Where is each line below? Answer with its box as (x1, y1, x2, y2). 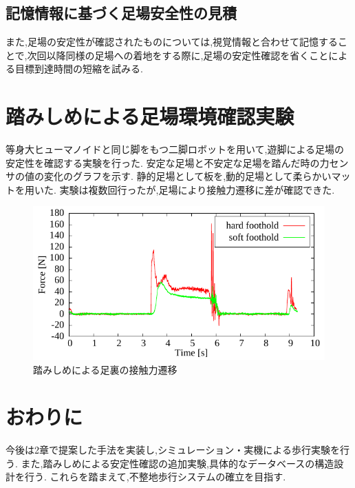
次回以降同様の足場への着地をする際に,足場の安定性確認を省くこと (27, 48, 329, 62)
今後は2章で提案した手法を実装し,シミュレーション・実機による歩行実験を (6, 443, 340, 457)
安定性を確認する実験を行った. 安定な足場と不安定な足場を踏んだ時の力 (6, 155, 330, 170)
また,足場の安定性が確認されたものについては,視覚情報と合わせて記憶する (6, 34, 338, 49)
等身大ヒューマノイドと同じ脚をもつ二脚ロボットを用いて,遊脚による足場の (6, 142, 345, 156)
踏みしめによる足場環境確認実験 (6, 102, 294, 130)
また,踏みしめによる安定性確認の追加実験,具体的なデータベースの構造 (21, 456, 334, 470)
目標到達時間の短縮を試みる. (14, 61, 143, 76)
